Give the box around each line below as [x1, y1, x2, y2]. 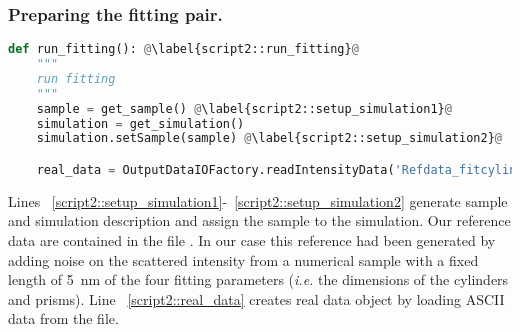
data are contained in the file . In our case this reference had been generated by [8, 230, 496, 251]
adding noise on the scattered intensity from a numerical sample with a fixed [8, 249, 479, 270]
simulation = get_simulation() [36, 116, 245, 131]
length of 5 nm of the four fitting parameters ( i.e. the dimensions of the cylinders [8, 269, 509, 290]
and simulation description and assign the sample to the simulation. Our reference [8, 210, 511, 231]
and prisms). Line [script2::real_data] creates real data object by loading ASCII [8, 288, 505, 309]
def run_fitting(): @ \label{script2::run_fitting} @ [8, 42, 359, 57]
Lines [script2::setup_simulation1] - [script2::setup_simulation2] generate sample [8, 190, 508, 211]
